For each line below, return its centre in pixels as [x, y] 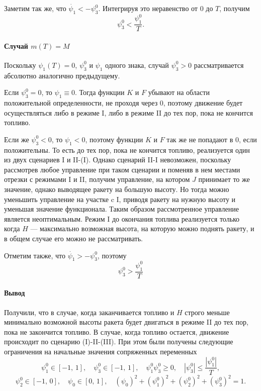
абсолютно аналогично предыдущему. [62, 75]
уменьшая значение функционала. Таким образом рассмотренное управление [121, 209]
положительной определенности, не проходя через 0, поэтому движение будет [123, 103]
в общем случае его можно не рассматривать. [73, 238]
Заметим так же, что [35, 8]
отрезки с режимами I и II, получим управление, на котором [97, 179]
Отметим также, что [35, 255]
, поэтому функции [114, 139]
